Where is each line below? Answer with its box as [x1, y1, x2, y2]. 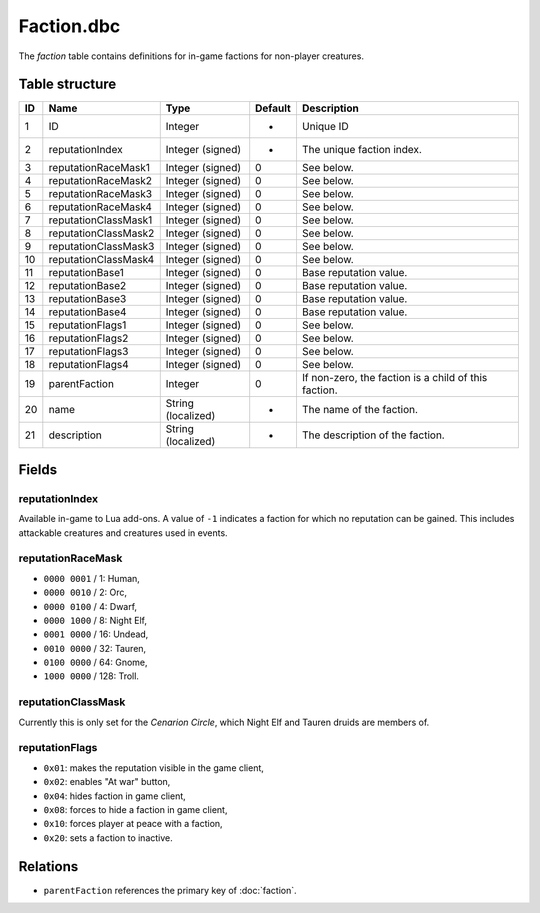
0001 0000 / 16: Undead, [43, 628, 149, 640]
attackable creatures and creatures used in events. [18, 526, 229, 539]
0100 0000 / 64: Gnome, [43, 656, 149, 669]
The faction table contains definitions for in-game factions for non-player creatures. [18, 50, 365, 62]
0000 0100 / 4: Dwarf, [43, 600, 138, 612]
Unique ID [301, 120, 349, 134]
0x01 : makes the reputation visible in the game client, [43, 761, 265, 774]
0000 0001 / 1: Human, [43, 572, 140, 584]
